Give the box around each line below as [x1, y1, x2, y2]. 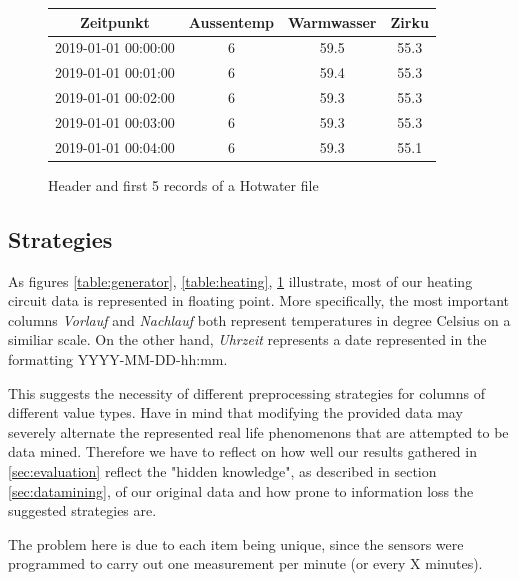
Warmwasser [288, 11, 377, 32]
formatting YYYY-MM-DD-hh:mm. [8, 348, 228, 369]
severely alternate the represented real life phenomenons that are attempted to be [8, 421, 509, 442]
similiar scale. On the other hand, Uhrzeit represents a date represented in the [8, 329, 487, 350]
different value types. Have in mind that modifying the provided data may [8, 402, 463, 423]
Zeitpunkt [80, 11, 150, 32]
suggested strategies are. [8, 500, 157, 521]
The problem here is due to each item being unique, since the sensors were [8, 533, 464, 554]
